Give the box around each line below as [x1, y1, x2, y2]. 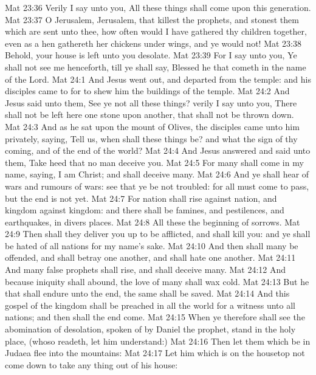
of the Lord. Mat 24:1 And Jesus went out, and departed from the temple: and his [5, 72, 311, 85]
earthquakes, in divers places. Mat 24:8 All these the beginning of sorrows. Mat [5, 215, 300, 228]
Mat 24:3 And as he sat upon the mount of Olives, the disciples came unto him [5, 120, 300, 132]
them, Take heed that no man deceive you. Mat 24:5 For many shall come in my [5, 156, 304, 168]
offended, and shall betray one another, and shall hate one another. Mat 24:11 [5, 251, 296, 264]
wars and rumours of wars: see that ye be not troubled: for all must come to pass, [5, 179, 309, 192]
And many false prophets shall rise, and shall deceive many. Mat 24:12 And [5, 263, 286, 276]
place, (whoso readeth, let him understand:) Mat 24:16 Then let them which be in [5, 334, 311, 347]
